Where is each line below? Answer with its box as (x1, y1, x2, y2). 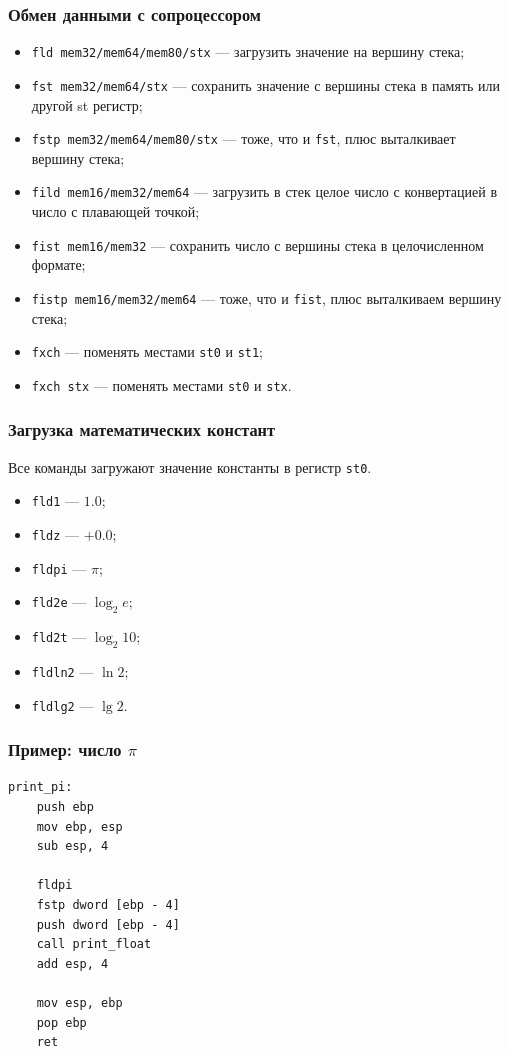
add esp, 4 (36, 956, 109, 971)
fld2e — (31, 591, 87, 612)
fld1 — (31, 490, 80, 511)
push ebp (36, 800, 94, 814)
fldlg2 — (31, 694, 94, 715)
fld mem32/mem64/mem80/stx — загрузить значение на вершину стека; (31, 41, 465, 62)
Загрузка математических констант (8, 417, 276, 442)
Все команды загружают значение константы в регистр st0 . (8, 456, 372, 477)
